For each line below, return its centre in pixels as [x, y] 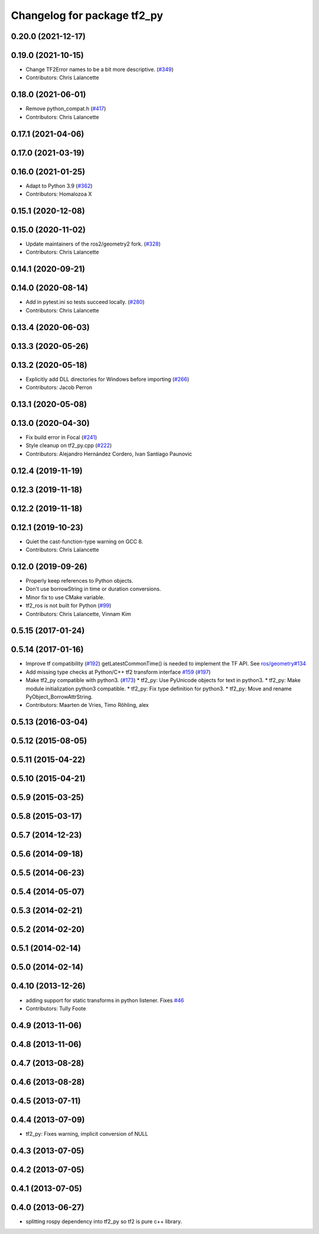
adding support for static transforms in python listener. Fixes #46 [105, 1000]
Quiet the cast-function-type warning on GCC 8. [84, 541]
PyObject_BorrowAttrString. [59, 697]
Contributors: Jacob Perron [59, 387]
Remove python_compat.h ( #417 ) [66, 109]
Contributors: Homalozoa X [59, 194]
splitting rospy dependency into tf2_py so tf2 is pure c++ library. [104, 1221]
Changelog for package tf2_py [87, 15]
